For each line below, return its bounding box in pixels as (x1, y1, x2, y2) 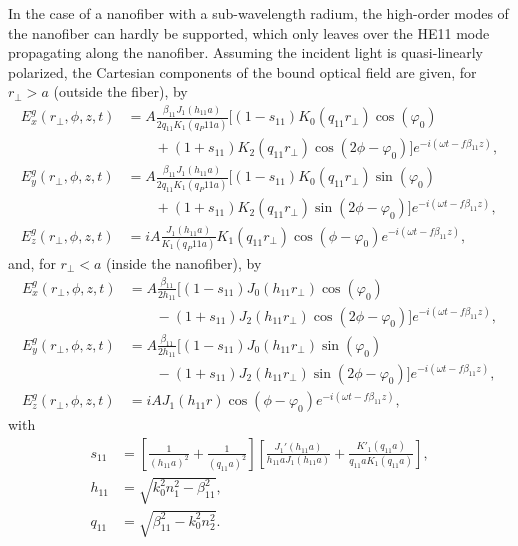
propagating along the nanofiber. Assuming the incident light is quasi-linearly (8, 42, 483, 63)
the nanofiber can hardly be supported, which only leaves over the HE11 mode (8, 22, 490, 43)
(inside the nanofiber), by (106, 252, 262, 273)
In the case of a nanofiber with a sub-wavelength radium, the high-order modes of (8, 3, 509, 23)
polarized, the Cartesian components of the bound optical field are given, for (8, 61, 477, 82)
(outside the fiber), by (53, 81, 188, 102)
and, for (8, 252, 56, 273)
